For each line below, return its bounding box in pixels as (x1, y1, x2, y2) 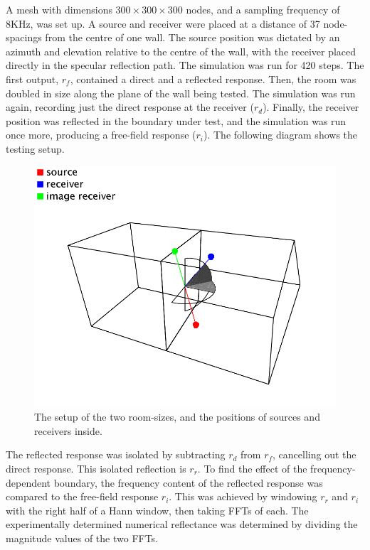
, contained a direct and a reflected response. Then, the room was (70, 71, 356, 86)
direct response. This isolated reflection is (6, 461, 186, 475)
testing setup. (6, 141, 65, 156)
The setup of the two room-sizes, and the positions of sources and (34, 409, 320, 424)
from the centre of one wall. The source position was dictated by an (45, 30, 340, 45)
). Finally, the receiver (263, 99, 359, 114)
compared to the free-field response (6, 489, 159, 504)
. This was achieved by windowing (169, 489, 317, 504)
